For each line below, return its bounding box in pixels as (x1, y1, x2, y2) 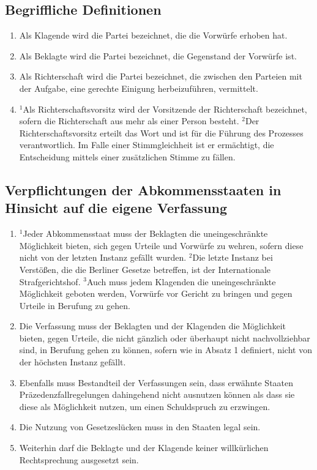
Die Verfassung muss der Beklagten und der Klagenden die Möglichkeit (19, 319, 286, 332)
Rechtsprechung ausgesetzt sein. (19, 453, 139, 466)
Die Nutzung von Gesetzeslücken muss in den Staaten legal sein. (19, 420, 261, 433)
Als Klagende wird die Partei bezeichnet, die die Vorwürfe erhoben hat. (19, 29, 288, 42)
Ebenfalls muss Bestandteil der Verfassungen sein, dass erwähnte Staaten (19, 376, 294, 389)
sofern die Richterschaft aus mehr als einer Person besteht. (19, 114, 239, 127)
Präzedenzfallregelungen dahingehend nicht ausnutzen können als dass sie (19, 388, 295, 401)
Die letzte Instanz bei (192, 251, 273, 264)
